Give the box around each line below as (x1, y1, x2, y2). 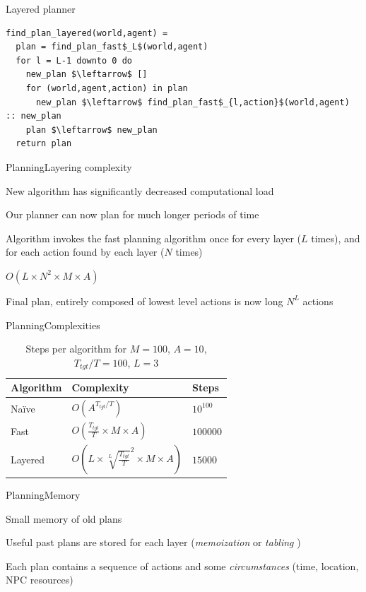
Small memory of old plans (6, 511, 122, 526)
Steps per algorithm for (25, 341, 126, 356)
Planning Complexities (6, 317, 100, 332)
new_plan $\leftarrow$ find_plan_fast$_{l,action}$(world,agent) (35, 97, 350, 107)
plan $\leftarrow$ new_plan (25, 124, 158, 135)
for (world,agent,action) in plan (25, 83, 188, 93)
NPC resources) (6, 572, 73, 587)
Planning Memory (6, 487, 81, 502)
